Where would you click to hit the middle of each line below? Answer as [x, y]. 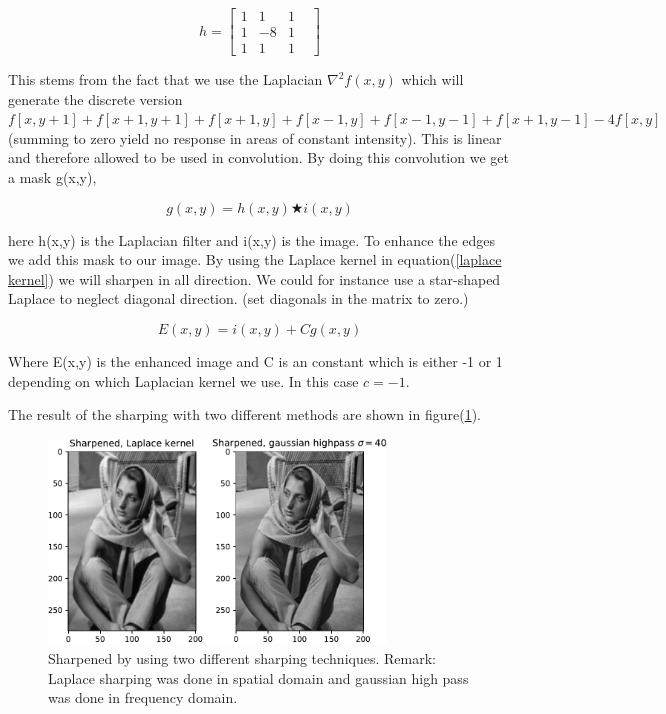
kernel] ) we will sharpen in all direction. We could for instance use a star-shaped [254, 278]
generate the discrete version [95, 98]
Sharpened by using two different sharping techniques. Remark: [242, 658]
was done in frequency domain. [143, 697]
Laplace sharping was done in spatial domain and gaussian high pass [258, 677]
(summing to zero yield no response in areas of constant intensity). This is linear [255, 137]
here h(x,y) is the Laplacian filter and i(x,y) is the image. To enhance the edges [251, 239]
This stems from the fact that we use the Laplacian [165, 79]
